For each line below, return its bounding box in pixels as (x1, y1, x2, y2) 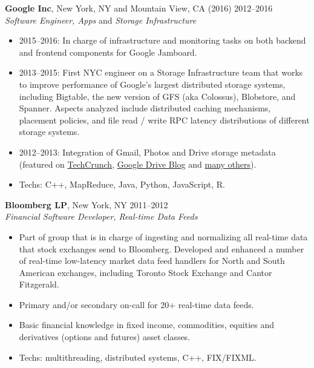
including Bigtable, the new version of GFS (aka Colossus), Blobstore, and (19, 90, 296, 102)
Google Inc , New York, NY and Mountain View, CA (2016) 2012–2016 (5, 2, 273, 14)
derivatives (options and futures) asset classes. (19, 330, 191, 343)
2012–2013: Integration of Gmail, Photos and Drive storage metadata (19, 145, 276, 158)
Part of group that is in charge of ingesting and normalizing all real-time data (19, 230, 308, 243)
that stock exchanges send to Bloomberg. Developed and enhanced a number (19, 242, 304, 255)
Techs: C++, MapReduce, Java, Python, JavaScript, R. (19, 178, 226, 191)
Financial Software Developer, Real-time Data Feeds (5, 210, 198, 223)
